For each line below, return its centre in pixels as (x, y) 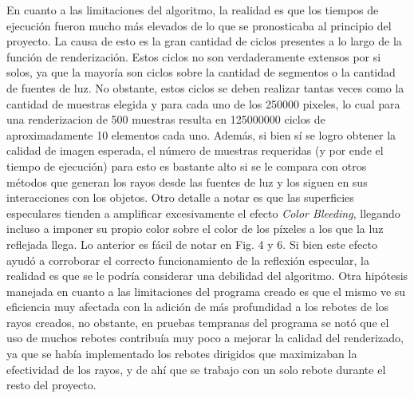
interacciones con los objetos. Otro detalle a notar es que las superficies (180, 197)
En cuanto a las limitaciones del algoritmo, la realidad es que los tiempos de (193, 10)
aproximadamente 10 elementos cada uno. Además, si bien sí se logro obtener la (201, 134)
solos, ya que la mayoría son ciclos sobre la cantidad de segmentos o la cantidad (201, 72)
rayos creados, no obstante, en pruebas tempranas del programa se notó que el (198, 322)
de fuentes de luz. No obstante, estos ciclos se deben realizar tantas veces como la (205, 87)
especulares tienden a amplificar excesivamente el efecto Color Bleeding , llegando (203, 213)
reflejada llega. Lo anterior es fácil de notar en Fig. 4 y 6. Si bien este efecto (192, 244)
